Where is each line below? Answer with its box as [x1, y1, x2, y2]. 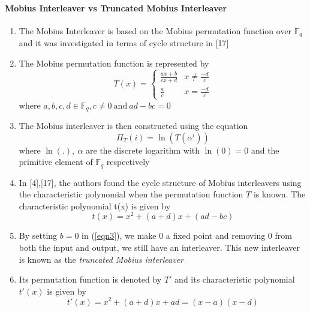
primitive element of [19, 155, 93, 168]
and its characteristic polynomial [174, 273, 295, 286]
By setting [19, 229, 58, 242]
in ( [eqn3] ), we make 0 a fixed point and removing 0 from [82, 229, 292, 242]
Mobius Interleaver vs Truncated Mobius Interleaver [5, 1, 227, 14]
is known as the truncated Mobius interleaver [19, 253, 183, 265]
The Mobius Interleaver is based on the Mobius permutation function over [19, 24, 292, 37]
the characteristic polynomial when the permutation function [19, 188, 243, 200]
